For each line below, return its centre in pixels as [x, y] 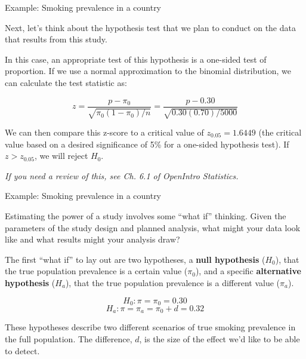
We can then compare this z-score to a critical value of [104, 132]
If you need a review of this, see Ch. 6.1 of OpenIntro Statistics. [122, 175]
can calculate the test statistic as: [66, 82]
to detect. [22, 350]
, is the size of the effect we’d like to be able [220, 339]
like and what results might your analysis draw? [92, 239]
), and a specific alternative [248, 271]
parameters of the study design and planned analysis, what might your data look [153, 227]
